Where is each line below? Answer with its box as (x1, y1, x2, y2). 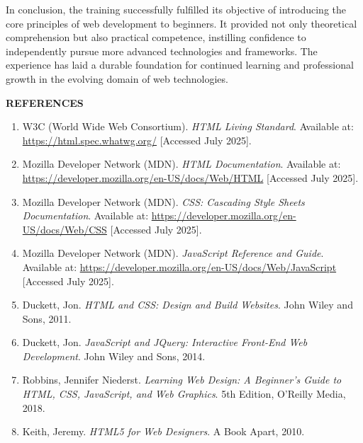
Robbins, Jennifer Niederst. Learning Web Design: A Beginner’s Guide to (22, 372, 342, 387)
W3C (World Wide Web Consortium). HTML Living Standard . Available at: (22, 119, 354, 134)
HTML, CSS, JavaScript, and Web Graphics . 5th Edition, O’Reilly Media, (22, 386, 346, 401)
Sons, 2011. (22, 311, 72, 326)
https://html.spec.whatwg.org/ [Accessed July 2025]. (22, 132, 252, 147)
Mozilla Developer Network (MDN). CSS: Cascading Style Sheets (22, 194, 305, 209)
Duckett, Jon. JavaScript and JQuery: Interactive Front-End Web (22, 335, 308, 350)
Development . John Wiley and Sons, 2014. (22, 348, 206, 363)
